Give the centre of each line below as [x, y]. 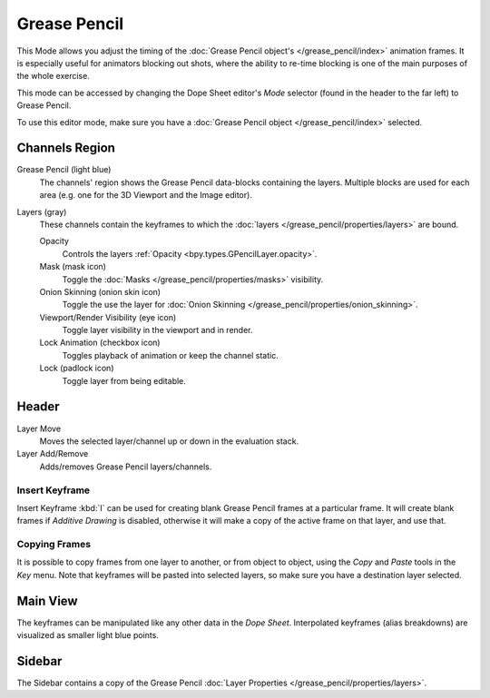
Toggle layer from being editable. [124, 380]
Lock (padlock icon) [77, 369]
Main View [47, 600]
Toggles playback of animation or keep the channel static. [170, 355]
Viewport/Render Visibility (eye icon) [108, 317]
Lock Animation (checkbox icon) [100, 343]
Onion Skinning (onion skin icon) [100, 291]
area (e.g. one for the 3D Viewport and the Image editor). [146, 195]
